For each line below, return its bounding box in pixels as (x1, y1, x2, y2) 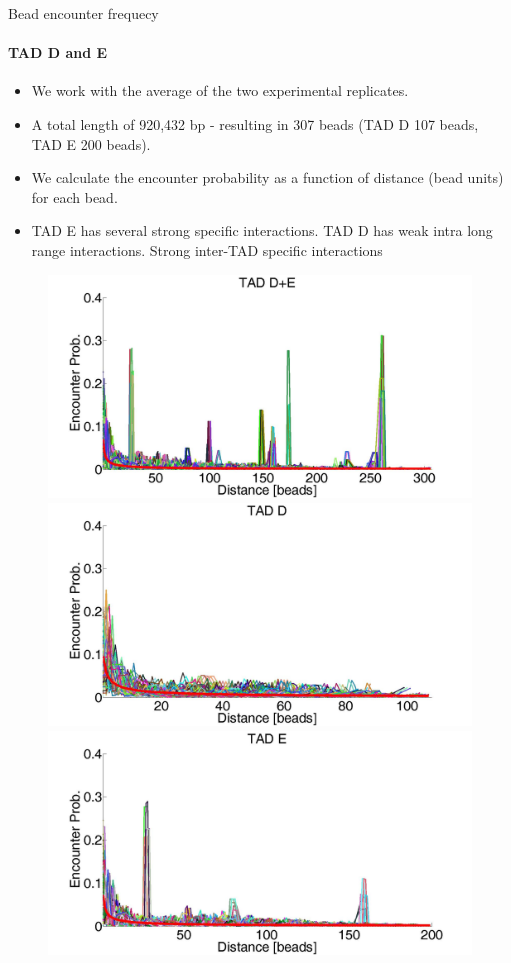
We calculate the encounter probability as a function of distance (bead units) (31, 167, 504, 188)
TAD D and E (8, 42, 108, 63)
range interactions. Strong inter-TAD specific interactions (31, 239, 383, 260)
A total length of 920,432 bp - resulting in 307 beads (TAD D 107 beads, (31, 113, 479, 134)
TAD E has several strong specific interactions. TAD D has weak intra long (31, 220, 493, 241)
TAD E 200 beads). (31, 133, 151, 154)
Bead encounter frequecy (8, 3, 159, 23)
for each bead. (31, 186, 118, 207)
